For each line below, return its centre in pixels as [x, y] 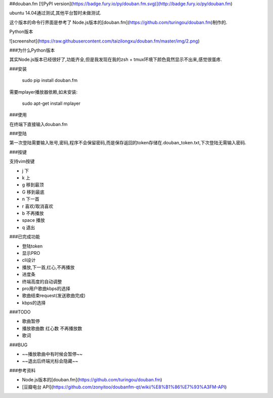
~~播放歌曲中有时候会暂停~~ [52, 354]
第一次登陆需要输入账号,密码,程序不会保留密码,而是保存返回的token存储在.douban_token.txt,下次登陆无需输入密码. [128, 143]
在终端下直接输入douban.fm [38, 124]
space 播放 [34, 220]
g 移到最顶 [33, 185]
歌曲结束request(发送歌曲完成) [54, 296]
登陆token [32, 246]
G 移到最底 [33, 192]
